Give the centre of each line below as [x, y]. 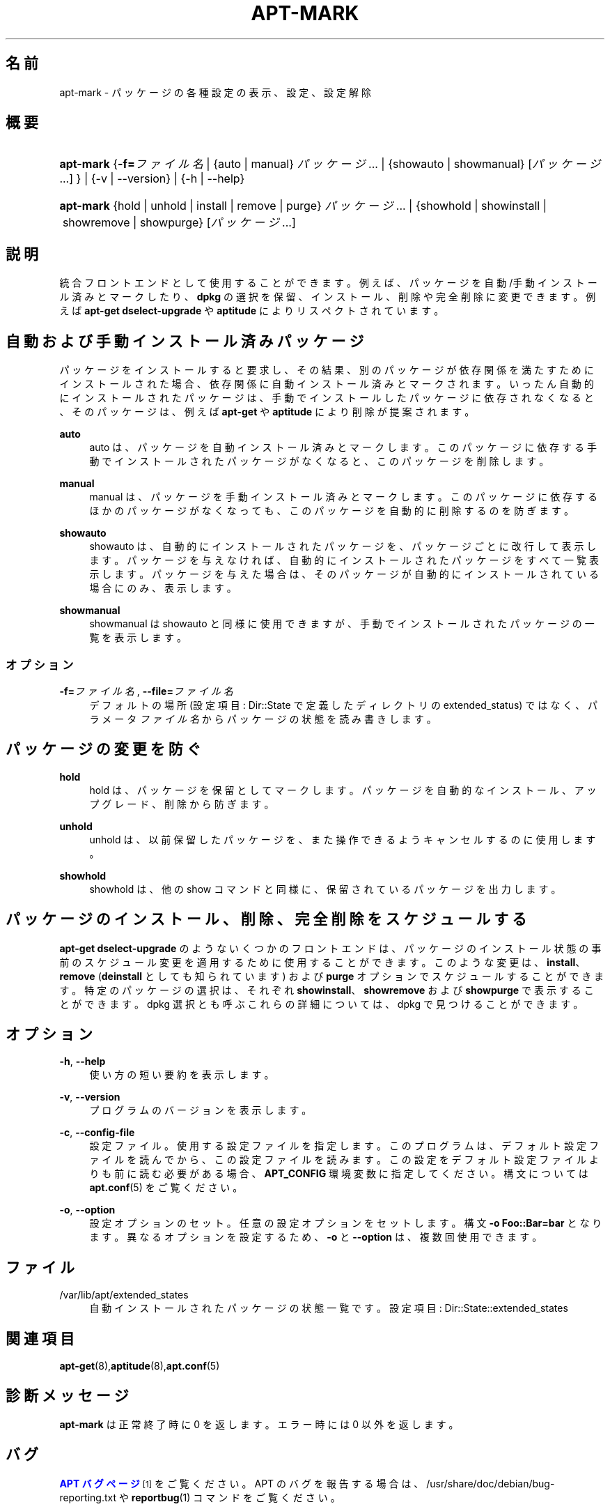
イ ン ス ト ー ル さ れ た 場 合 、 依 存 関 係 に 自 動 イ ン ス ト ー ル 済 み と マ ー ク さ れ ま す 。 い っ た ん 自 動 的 [327, 384]
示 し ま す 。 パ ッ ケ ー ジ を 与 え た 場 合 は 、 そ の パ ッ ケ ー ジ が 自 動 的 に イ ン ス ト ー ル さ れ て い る [344, 574]
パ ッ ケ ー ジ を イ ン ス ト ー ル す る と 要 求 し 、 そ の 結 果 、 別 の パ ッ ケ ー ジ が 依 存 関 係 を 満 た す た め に [327, 370]
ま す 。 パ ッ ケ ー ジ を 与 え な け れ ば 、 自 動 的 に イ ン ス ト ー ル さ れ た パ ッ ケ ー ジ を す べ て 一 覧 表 [344, 560]
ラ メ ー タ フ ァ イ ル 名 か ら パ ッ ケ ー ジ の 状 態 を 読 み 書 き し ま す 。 [263, 719]
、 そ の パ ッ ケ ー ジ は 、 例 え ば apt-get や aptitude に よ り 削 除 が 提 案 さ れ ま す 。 [267, 412]
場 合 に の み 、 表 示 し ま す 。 [163, 588]
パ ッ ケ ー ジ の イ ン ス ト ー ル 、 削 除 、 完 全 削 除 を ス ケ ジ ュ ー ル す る [266, 919]
